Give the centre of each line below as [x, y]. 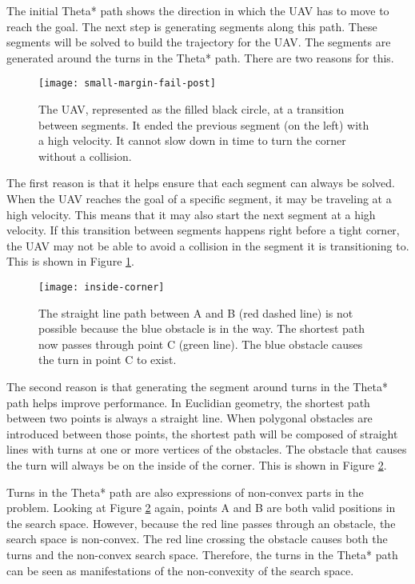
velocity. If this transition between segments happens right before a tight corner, [203, 230]
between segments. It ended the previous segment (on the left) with [204, 124]
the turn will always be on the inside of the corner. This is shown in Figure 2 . [197, 464]
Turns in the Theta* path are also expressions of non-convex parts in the [185, 492]
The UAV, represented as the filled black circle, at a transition [192, 109]
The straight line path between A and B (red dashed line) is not [196, 312]
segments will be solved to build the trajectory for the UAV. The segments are [199, 42]
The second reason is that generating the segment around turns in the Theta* [197, 386]
